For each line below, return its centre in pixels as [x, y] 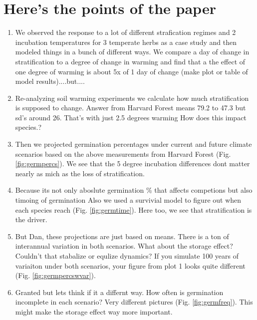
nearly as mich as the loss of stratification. [80, 173]
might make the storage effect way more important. [94, 311]
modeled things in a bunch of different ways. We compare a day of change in [132, 52]
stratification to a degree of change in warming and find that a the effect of [130, 61]
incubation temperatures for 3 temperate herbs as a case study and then [126, 42]
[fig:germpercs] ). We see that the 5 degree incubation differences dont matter [132, 163]
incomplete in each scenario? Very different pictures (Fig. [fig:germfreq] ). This [134, 302]
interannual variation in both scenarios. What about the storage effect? [124, 246]
